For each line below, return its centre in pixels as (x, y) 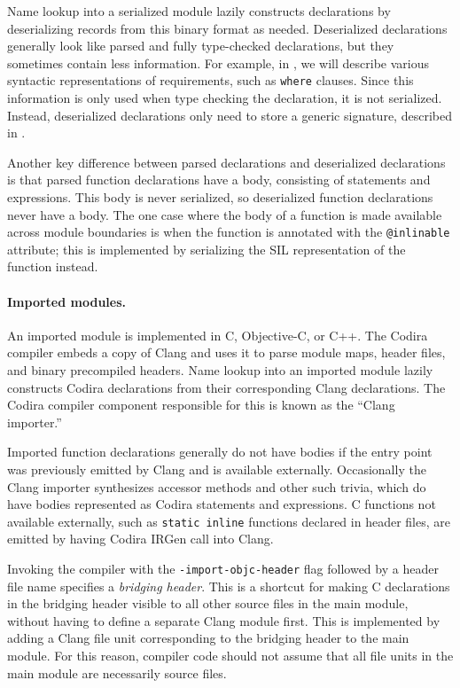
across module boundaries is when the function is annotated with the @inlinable (229, 232)
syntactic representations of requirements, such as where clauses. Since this (211, 80)
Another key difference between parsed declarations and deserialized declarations (226, 162)
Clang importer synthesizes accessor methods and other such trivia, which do (217, 486)
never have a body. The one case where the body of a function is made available (225, 214)
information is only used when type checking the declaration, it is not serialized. (225, 98)
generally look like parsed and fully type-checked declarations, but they (201, 46)
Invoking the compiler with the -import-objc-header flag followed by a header (223, 569)
